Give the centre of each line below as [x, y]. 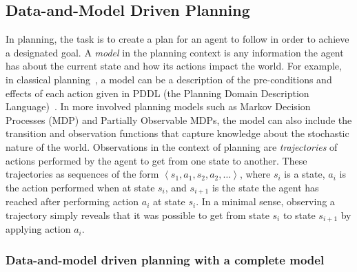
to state [299, 215]
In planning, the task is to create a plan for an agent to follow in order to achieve [177, 39]
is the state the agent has [265, 187]
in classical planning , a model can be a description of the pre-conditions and [169, 79]
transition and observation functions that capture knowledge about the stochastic [177, 133]
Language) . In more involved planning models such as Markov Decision [158, 106]
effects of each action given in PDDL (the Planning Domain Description [157, 93]
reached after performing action [72, 201]
